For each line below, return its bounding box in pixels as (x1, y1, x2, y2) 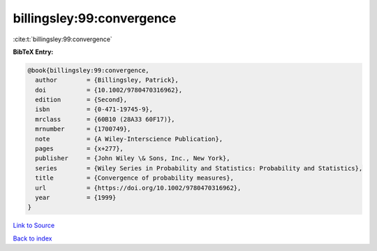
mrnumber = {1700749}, (35, 125, 131, 133)
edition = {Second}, (35, 96, 128, 104)
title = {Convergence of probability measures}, (35, 174, 234, 182)
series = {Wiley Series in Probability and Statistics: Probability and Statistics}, (35, 164, 363, 172)
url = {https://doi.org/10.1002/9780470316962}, (35, 184, 242, 192)
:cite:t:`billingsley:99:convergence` (13, 35, 113, 43)
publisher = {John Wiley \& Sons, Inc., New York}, (35, 155, 230, 162)
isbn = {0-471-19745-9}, (35, 106, 154, 113)
